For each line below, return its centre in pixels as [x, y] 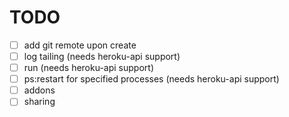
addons [39, 90]
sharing [39, 102]
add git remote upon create [80, 45]
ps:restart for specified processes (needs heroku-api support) [151, 79]
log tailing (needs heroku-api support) [102, 56]
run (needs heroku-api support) [89, 68]
